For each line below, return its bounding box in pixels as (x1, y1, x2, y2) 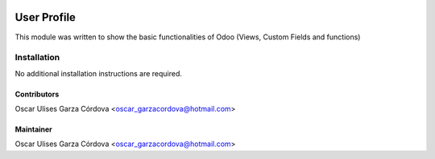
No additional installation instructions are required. (14, 68, 183, 78)
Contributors (14, 89, 60, 99)
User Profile (14, 10, 77, 24)
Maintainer (14, 124, 52, 134)
